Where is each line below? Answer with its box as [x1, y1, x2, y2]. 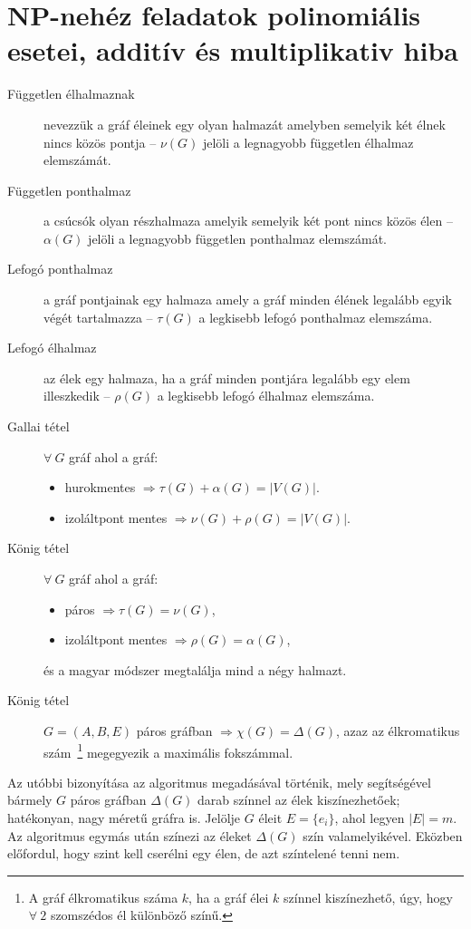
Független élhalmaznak [7, 84, 135, 103]
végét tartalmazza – [43, 307, 153, 326]
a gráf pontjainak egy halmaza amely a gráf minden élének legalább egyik [43, 290, 452, 309]
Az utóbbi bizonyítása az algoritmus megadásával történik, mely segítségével [7, 772, 431, 791]
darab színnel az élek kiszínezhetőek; [197, 790, 400, 809]
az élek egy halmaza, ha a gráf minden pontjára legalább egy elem [43, 368, 410, 387]
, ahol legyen [334, 808, 405, 827]
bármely [7, 790, 53, 809]
